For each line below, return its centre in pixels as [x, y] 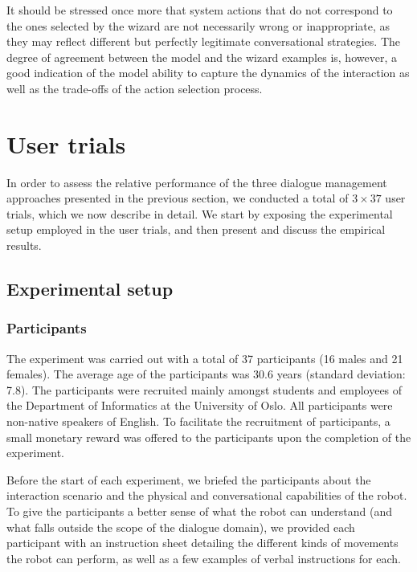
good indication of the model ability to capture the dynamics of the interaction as [208, 73]
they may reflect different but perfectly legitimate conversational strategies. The [203, 41]
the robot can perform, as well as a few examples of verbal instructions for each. [204, 558]
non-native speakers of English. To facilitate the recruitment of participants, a [198, 421]
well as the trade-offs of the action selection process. [135, 88]
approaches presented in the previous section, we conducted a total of [178, 198]
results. [24, 245]
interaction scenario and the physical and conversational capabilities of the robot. [207, 495]
